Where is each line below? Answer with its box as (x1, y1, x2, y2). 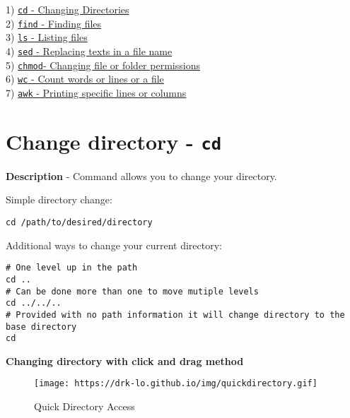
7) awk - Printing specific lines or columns (6, 85, 187, 100)
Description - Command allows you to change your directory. (6, 168, 277, 183)
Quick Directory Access (34, 399, 135, 414)
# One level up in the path (6, 263, 138, 273)
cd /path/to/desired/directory (6, 217, 153, 228)
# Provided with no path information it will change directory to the (6, 309, 345, 320)
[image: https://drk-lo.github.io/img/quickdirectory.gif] (34, 378, 317, 389)
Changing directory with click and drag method (6, 353, 244, 368)
